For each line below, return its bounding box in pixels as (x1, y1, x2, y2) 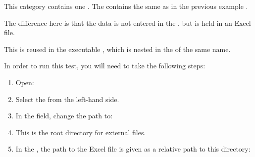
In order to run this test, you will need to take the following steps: (4, 60, 205, 71)
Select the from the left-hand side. (15, 94, 119, 104)
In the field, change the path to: (15, 110, 113, 121)
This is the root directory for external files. (15, 127, 146, 137)
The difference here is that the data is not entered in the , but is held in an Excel (4, 17, 251, 28)
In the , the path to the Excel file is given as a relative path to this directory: (15, 144, 251, 154)
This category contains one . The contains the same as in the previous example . (4, 1, 248, 11)
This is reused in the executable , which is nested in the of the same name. (4, 44, 231, 54)
